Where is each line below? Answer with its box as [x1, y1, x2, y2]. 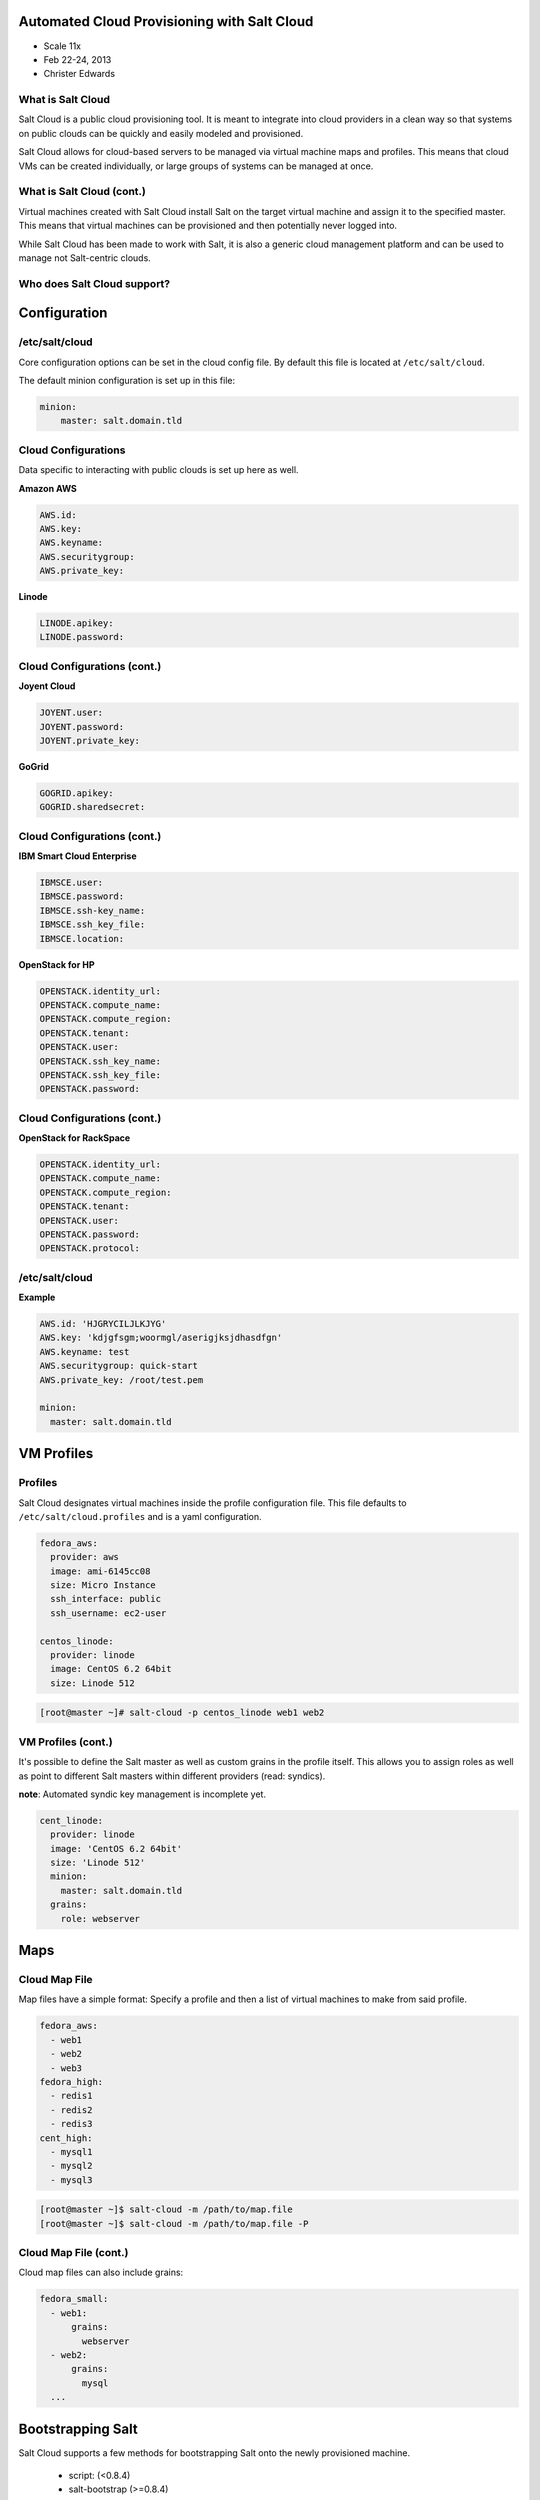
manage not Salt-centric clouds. [18, 251, 152, 264]
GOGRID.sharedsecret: [39, 801, 146, 813]
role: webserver [60, 1913, 140, 1924]
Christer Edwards [43, 68, 115, 80]
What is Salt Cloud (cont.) [18, 185, 147, 199]
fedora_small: [39, 2293, 109, 2305]
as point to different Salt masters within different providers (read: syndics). [18, 1770, 326, 1782]
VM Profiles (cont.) [18, 1735, 114, 1749]
